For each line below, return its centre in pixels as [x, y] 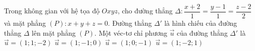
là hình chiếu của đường [201, 23]
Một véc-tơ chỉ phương [133, 32]
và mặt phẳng [25, 23]
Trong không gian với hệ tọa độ [52, 11]
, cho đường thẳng [145, 11]
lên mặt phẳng [54, 32]
